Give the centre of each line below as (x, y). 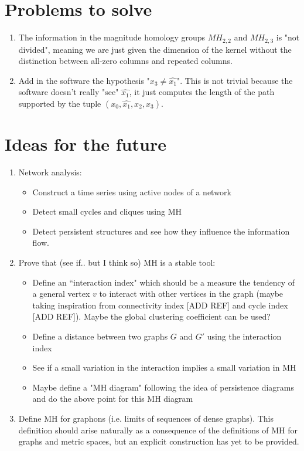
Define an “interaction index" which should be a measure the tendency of (164, 282)
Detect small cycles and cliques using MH (107, 211)
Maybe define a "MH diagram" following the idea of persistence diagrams (163, 387)
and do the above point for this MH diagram (113, 399)
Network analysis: (50, 172)
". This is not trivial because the (235, 80)
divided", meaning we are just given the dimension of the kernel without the (155, 49)
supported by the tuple (60, 103)
